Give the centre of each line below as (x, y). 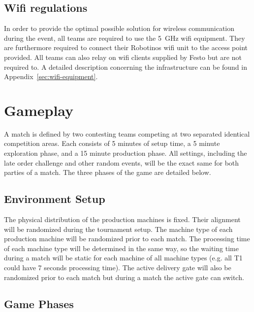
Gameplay (39, 110)
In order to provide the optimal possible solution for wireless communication (119, 28)
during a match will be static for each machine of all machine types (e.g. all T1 (123, 258)
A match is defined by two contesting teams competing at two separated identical (127, 133)
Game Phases (39, 303)
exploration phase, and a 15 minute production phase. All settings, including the (126, 153)
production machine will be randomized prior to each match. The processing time (127, 239)
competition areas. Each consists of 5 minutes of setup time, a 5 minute (112, 143)
